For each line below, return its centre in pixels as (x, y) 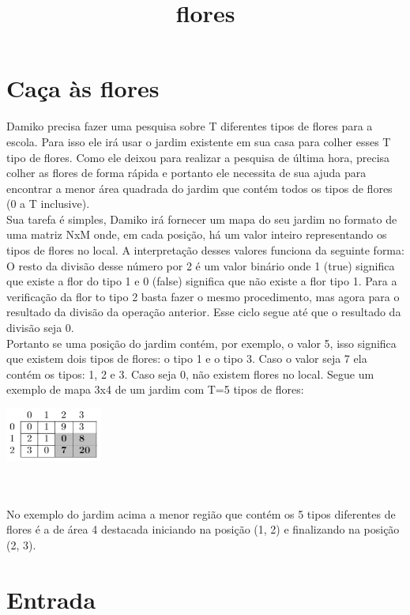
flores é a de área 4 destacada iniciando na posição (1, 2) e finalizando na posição (203, 529)
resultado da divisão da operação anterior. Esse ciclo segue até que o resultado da (204, 312)
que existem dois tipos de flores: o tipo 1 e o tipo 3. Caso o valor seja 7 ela (187, 358)
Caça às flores (83, 88)
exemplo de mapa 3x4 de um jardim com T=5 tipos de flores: (155, 389)
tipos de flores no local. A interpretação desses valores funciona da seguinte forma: (205, 250)
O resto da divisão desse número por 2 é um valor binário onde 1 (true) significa (201, 265)
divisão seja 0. (40, 328)
